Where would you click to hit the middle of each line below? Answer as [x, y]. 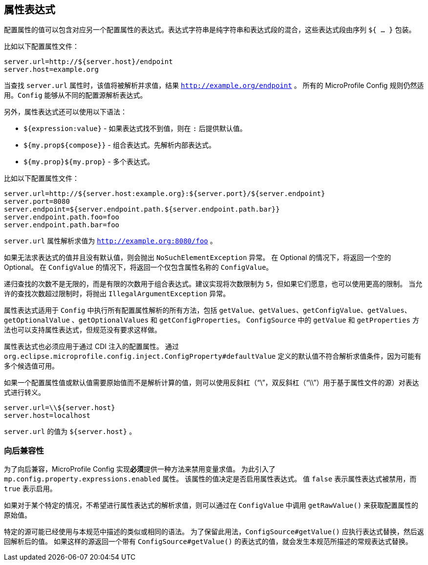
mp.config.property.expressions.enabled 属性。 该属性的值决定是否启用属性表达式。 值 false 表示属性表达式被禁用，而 [210, 479]
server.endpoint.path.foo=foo [62, 217]
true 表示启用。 [30, 489]
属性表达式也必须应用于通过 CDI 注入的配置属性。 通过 [91, 347]
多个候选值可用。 [31, 366]
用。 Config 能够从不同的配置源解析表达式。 [75, 95]
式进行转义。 [24, 392]
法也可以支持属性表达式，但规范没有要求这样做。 [83, 330]
